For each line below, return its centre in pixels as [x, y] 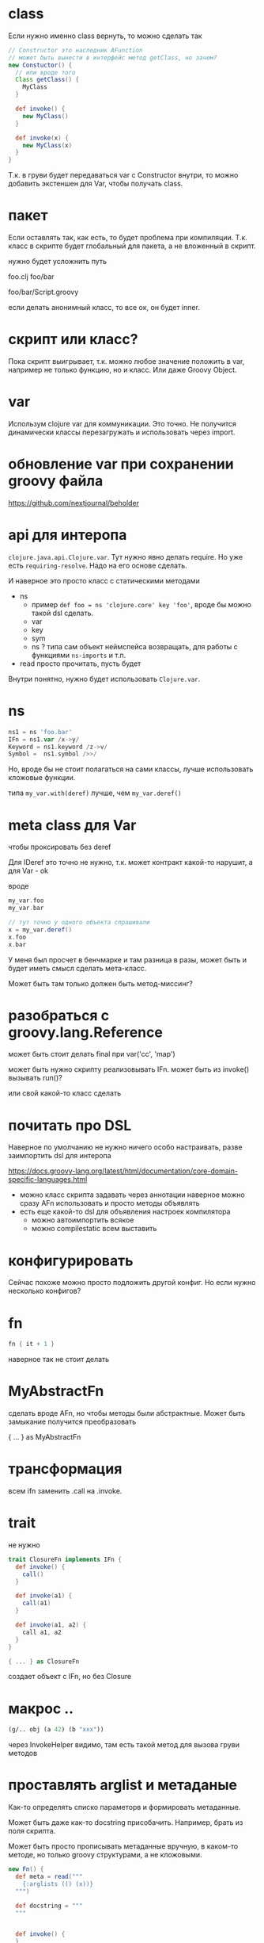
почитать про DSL [70, 1125]
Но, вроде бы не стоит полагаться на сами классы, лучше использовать [131, 769]
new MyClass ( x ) [47, 145]
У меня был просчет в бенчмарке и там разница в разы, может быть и [128, 959]
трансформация [65, 1469]
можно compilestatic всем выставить [94, 1229]
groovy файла [56, 481]
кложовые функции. [42, 778]
